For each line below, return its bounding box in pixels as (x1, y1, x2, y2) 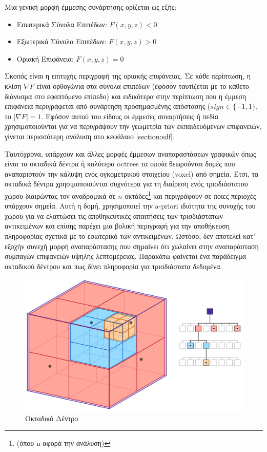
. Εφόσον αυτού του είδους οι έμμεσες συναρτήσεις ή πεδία (41, 110, 219, 121)
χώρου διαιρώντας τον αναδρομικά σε (5, 190, 116, 201)
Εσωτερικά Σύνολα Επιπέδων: (16, 18, 107, 29)
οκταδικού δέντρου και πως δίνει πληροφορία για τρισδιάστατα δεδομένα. (5, 260, 222, 271)
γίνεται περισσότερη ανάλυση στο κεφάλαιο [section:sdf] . (5, 130, 175, 141)
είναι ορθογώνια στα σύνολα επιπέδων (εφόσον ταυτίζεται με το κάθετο (36, 80, 249, 91)
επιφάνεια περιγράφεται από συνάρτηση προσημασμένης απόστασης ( (5, 101, 211, 111)
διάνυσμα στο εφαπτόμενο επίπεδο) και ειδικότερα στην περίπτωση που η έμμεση (5, 90, 247, 101)
